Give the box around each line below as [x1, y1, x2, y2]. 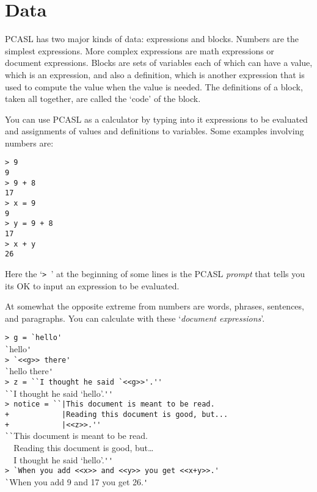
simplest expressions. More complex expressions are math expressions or [5, 44, 274, 57]
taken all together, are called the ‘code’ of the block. [5, 92, 201, 105]
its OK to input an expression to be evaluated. [5, 279, 180, 292]
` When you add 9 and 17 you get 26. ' [5, 476, 148, 488]
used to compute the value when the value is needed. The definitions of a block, [5, 80, 303, 93]
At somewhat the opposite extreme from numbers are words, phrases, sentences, [5, 300, 304, 313]
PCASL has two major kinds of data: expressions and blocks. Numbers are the [5, 32, 299, 45]
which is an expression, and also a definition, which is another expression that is [5, 68, 305, 81]
